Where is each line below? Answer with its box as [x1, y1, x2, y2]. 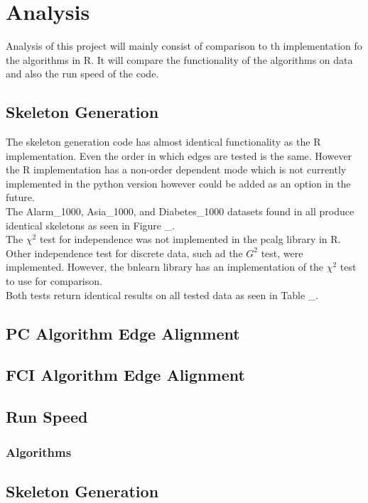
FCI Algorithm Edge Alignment [6, 364, 245, 386]
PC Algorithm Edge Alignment [6, 322, 240, 344]
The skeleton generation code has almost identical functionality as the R [6, 134, 321, 149]
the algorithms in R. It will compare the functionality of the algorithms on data [6, 52, 353, 67]
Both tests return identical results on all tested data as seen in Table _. [6, 287, 319, 302]
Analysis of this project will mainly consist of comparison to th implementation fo [6, 38, 362, 53]
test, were [261, 245, 303, 260]
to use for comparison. [6, 274, 102, 288]
